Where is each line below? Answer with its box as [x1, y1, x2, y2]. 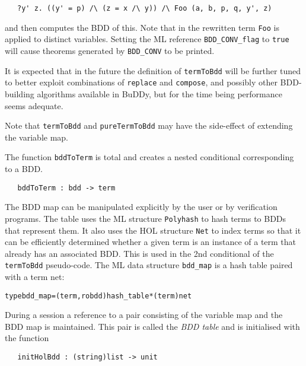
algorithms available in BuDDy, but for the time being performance [37, 87, 282, 100]
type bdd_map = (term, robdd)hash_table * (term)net [5, 291, 192, 300]
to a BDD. [5, 163, 43, 175]
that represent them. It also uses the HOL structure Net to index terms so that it [5, 224, 301, 236]
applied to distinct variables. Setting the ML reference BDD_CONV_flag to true [5, 33, 289, 45]
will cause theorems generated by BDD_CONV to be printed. [5, 44, 215, 56]
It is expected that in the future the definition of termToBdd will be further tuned [5, 64, 301, 77]
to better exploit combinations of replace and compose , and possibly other [5, 76, 278, 88]
